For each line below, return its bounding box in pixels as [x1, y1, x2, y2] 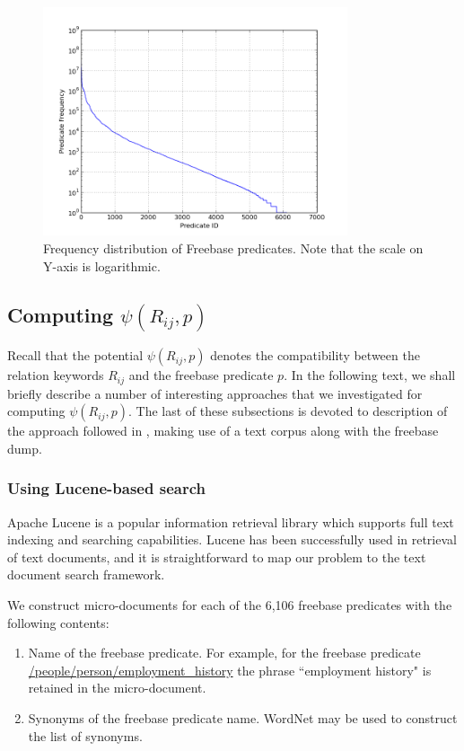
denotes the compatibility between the [210, 346, 420, 365]
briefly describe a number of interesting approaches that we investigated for [7, 384, 423, 402]
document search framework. [7, 565, 165, 584]
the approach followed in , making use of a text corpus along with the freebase [7, 421, 439, 440]
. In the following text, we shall [284, 366, 456, 384]
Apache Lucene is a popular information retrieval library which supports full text [7, 512, 454, 531]
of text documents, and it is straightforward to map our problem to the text [7, 547, 426, 566]
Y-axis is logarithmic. [43, 256, 161, 275]
